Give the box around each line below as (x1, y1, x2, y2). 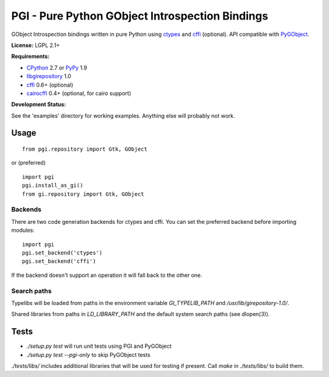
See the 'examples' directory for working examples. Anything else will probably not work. (11, 112, 236, 119)
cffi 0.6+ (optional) (26, 81, 74, 88)
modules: (11, 226, 35, 234)
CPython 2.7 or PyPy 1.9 (26, 64, 88, 71)
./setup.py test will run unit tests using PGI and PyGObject (26, 342, 172, 350)
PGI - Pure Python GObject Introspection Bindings (11, 9, 268, 23)
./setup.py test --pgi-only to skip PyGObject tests (26, 351, 150, 358)
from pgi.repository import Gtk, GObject (22, 146, 147, 153)
